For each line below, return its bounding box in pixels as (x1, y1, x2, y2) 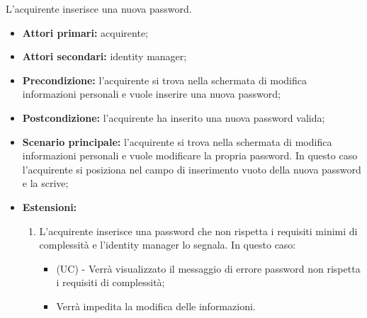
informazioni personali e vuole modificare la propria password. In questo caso (22, 148, 358, 163)
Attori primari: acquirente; (22, 25, 149, 40)
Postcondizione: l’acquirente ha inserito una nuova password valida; (22, 110, 325, 125)
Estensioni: (22, 199, 77, 214)
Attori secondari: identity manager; (22, 49, 187, 64)
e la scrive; (22, 176, 69, 191)
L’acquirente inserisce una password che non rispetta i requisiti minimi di (39, 223, 358, 238)
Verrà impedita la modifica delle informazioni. (56, 298, 256, 313)
